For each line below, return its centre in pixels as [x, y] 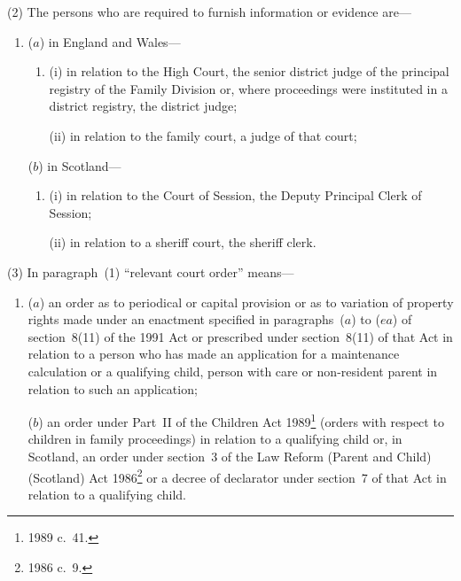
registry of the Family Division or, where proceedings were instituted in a [248, 88]
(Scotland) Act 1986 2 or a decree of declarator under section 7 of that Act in [237, 476]
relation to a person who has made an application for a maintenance [214, 354]
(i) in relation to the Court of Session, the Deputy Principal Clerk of [235, 195]
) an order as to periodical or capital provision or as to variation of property [246, 302]
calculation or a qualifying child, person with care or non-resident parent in [233, 371]
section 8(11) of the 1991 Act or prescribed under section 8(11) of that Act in [240, 336]
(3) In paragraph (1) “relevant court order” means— [151, 271]
